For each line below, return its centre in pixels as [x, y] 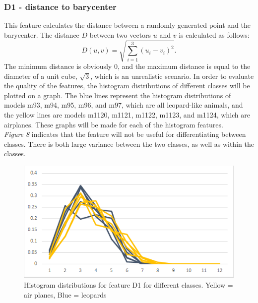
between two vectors [120, 34]
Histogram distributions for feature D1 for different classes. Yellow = [129, 285]
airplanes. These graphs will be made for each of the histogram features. [114, 124]
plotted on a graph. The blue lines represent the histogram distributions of [118, 95]
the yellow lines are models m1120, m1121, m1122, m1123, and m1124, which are [127, 114]
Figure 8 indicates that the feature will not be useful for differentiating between [125, 134]
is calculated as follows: [214, 34]
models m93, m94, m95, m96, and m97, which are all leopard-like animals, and [124, 105]
